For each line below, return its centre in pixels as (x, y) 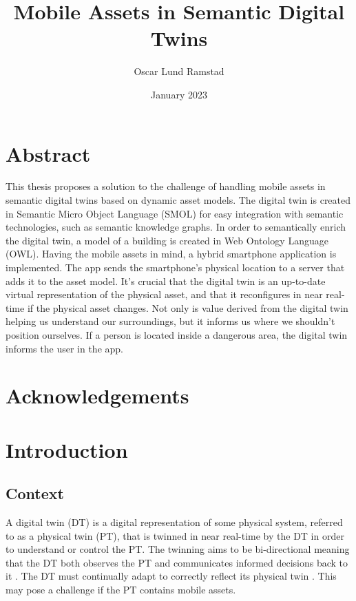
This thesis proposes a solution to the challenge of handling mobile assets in (166, 186)
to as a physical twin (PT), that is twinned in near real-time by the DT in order (175, 535)
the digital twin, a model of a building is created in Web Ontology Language (167, 240)
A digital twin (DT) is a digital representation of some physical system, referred (174, 522)
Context (35, 493)
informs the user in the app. (64, 348)
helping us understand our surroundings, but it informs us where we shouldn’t (170, 321)
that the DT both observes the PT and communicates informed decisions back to (177, 562)
